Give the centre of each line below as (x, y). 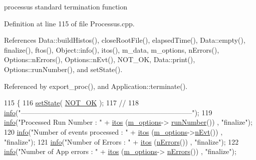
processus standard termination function (66, 6)
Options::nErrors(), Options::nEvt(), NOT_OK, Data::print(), (100, 59)
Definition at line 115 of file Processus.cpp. (69, 23)
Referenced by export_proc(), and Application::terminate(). (96, 86)
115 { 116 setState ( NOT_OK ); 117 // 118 (71, 103)
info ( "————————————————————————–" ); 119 (108, 112)
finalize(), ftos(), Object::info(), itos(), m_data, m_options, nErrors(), (112, 49)
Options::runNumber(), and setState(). (63, 69)
